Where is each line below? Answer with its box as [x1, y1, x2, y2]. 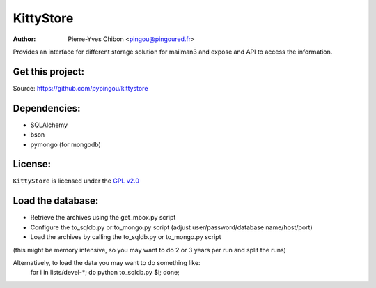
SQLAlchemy [30, 121, 68, 129]
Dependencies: [13, 102, 81, 114]
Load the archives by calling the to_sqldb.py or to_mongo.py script [30, 233, 221, 241]
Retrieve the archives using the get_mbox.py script [30, 213, 176, 222]
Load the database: [13, 195, 99, 207]
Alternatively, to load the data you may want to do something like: [13, 258, 201, 266]
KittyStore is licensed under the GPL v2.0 [13, 176, 139, 185]
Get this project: [13, 66, 85, 77]
